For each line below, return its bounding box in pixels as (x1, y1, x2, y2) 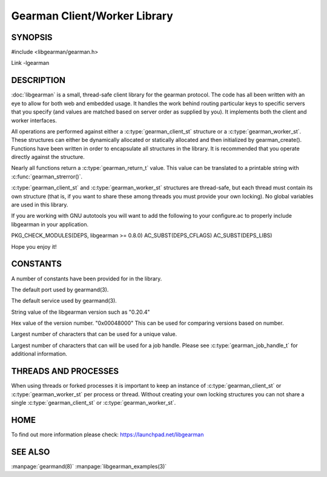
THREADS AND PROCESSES (11, 366, 119, 376)
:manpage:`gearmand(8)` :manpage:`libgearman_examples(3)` (11, 462, 167, 470)
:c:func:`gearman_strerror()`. (11, 173, 83, 180)
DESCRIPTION (11, 75, 66, 86)
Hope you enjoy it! (11, 243, 57, 250)
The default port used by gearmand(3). (11, 286, 109, 293)
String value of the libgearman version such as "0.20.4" (11, 308, 151, 316)
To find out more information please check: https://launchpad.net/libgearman (11, 431, 204, 438)
